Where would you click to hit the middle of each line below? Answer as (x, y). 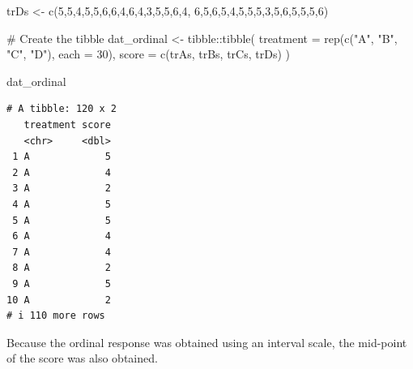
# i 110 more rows (56, 316)
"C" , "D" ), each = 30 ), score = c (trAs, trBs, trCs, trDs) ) (148, 54)
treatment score (67, 124)
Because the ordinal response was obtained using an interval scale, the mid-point (207, 342)
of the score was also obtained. (82, 358)
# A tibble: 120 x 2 (62, 109)
